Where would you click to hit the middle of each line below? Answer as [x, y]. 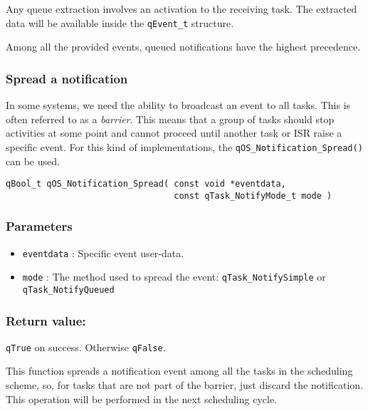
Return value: [46, 320]
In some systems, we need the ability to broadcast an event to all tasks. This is [178, 105]
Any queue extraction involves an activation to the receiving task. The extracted [182, 9]
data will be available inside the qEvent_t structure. [120, 22]
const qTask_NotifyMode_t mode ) [253, 196]
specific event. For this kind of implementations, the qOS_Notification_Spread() [184, 146]
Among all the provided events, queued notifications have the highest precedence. [183, 47]
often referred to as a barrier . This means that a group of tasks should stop [170, 119]
